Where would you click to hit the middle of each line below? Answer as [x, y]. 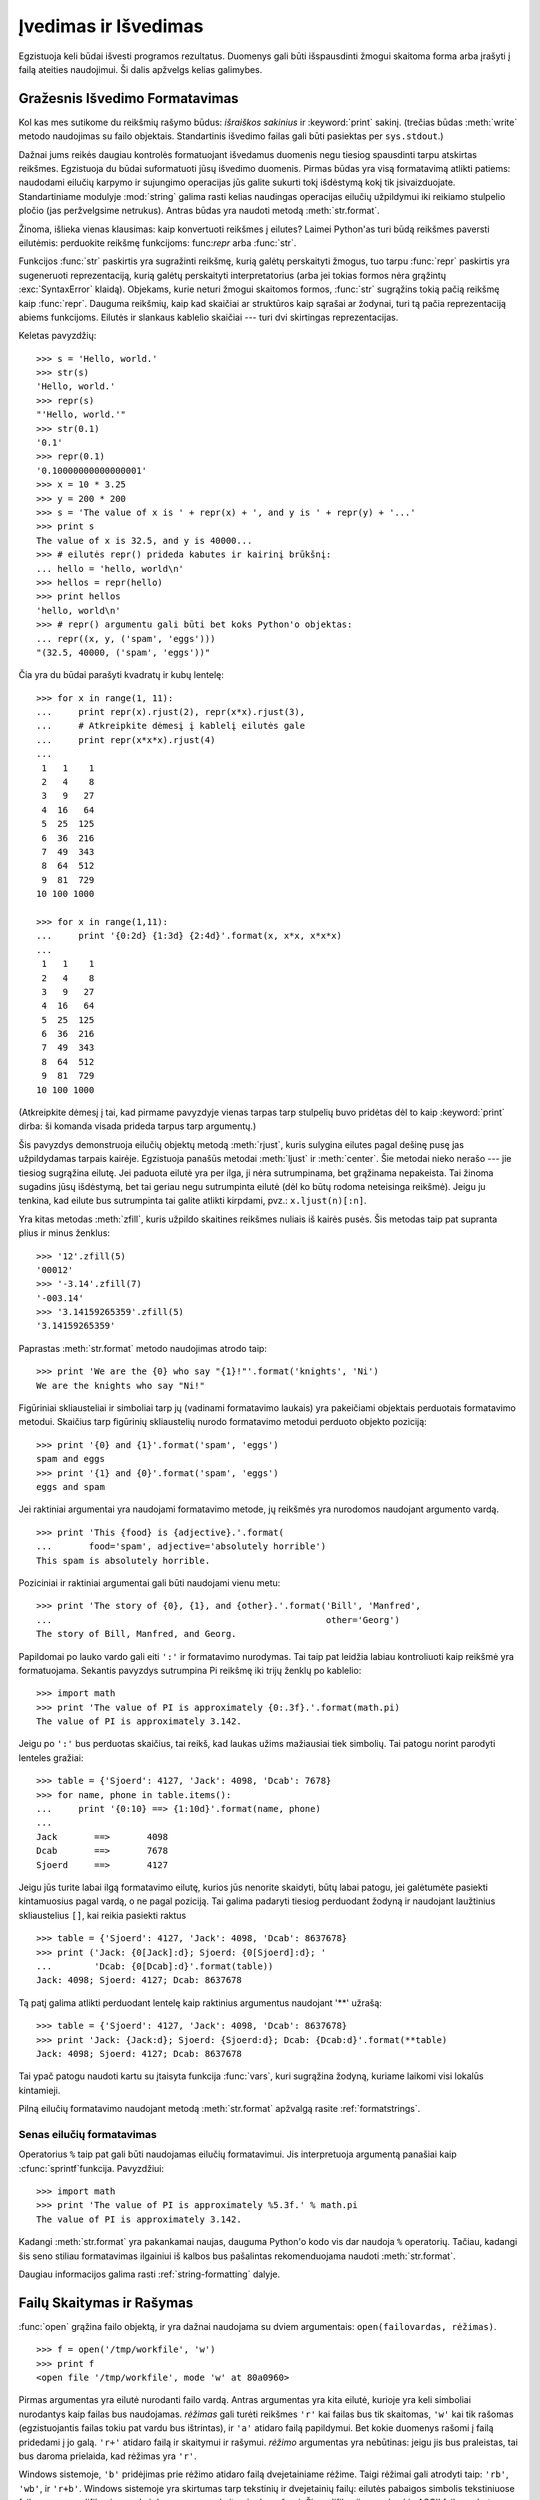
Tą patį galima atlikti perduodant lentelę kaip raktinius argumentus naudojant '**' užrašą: [200, 2002]
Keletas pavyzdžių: [57, 336]
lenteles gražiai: [51, 1757]
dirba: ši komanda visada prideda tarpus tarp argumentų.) [137, 1126]
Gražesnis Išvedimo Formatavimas [128, 98]
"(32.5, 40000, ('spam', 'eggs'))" [123, 652]
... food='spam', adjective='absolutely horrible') [181, 1546]
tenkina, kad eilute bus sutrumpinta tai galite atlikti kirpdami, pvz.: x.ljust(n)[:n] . [192, 1201]
